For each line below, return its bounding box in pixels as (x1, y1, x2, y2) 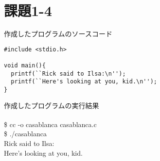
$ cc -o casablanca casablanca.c (4, 119, 97, 129)
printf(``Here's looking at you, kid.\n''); (11, 78, 157, 85)
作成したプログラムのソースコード (4, 29, 112, 39)
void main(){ (4, 62, 46, 69)
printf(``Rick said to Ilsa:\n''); (11, 70, 126, 77)
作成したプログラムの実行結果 (4, 100, 99, 110)
